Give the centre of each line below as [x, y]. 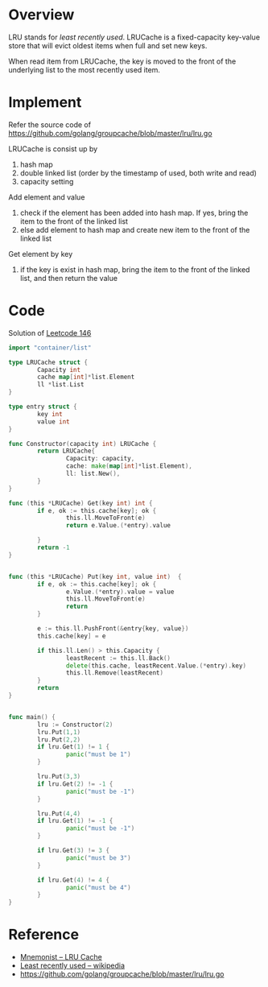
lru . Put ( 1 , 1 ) [59, 732]
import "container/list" [50, 348]
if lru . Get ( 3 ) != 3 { [74, 851]
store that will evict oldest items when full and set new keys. [108, 45]
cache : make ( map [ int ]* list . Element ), [129, 466]
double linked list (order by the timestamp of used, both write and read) [138, 173]
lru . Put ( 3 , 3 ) [59, 777]
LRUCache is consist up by [53, 149]
